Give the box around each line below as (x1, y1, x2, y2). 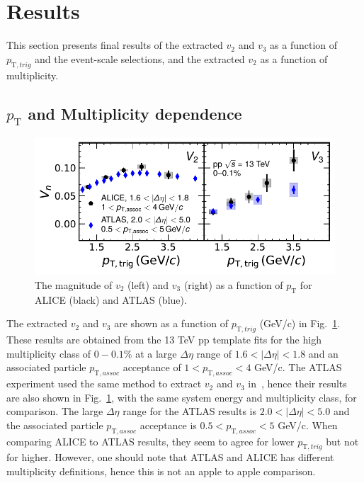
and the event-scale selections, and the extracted (35, 51, 245, 66)
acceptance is (140, 417, 197, 432)
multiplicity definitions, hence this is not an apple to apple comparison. (6, 464, 316, 479)
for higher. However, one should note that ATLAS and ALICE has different (6, 450, 334, 465)
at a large (135, 346, 177, 360)
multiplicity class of (6, 346, 91, 360)
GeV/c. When (278, 417, 338, 432)
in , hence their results (248, 376, 347, 391)
